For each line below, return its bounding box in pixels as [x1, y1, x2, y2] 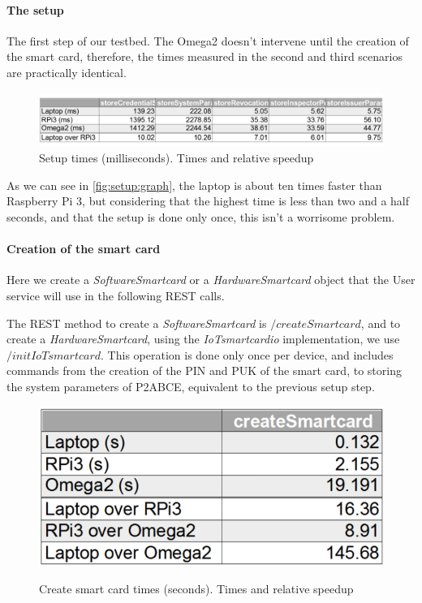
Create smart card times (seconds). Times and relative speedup [39, 580, 354, 597]
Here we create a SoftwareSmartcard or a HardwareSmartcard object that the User [6, 271, 416, 288]
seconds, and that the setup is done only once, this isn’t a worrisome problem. [6, 209, 395, 226]
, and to [360, 314, 401, 331]
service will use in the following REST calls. [6, 287, 225, 304]
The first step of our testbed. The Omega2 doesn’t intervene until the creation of [6, 32, 409, 49]
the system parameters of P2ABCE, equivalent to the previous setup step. [6, 377, 375, 394]
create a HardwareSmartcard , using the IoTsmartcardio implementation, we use [6, 330, 400, 347]
